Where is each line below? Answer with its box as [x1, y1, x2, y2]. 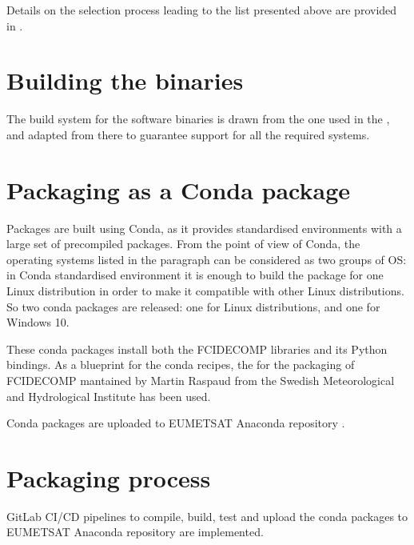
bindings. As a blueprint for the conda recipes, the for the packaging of [6, 356, 355, 373]
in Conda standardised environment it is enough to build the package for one [6, 266, 384, 283]
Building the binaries [6, 64, 244, 97]
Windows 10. [6, 314, 70, 331]
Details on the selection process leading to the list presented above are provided [6, 2, 397, 18]
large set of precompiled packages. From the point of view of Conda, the [6, 235, 360, 252]
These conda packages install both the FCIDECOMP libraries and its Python [6, 340, 388, 357]
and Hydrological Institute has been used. [6, 387, 211, 404]
